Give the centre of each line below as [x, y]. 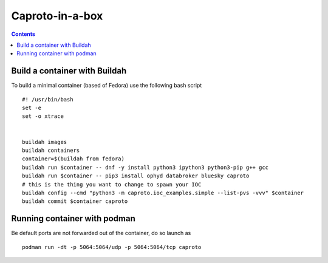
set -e [32, 108]
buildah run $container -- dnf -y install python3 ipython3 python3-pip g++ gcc [145, 167]
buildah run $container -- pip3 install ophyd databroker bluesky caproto [136, 176]
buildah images [45, 142]
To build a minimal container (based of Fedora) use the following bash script [107, 86]
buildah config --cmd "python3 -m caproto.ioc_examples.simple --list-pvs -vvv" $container [163, 193]
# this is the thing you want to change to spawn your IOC [112, 184]
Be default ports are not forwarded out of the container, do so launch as [101, 233]
